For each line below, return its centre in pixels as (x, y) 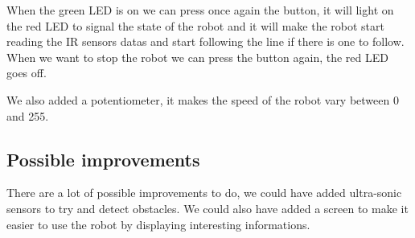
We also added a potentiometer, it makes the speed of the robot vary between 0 (203, 99)
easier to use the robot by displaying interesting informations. (158, 224)
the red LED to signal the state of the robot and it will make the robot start (195, 25)
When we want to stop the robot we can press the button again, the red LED (197, 57)
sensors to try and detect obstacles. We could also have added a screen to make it (207, 208)
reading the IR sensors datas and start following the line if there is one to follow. (205, 41)
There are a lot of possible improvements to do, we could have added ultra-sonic (204, 193)
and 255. (28, 115)
